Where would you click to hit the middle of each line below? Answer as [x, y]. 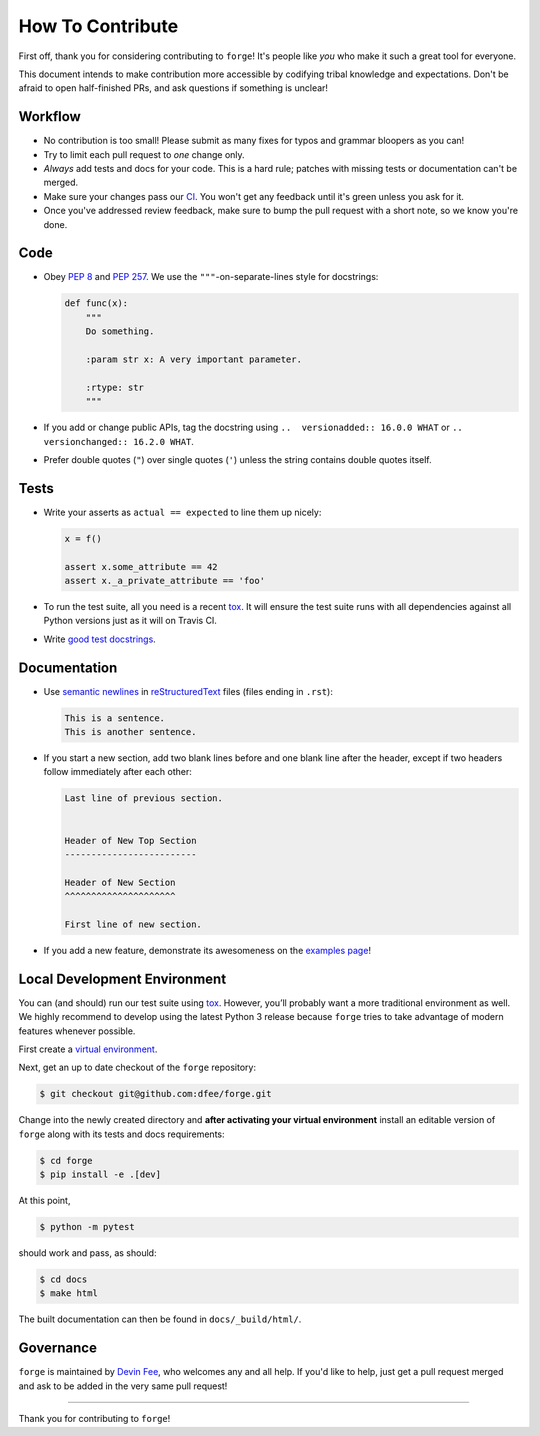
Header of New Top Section [130, 840]
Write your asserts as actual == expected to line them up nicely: [182, 512]
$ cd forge [66, 1160]
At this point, [44, 1201]
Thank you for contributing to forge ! [94, 1419]
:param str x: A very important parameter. [193, 359]
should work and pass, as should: [87, 1253]
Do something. [120, 331]
